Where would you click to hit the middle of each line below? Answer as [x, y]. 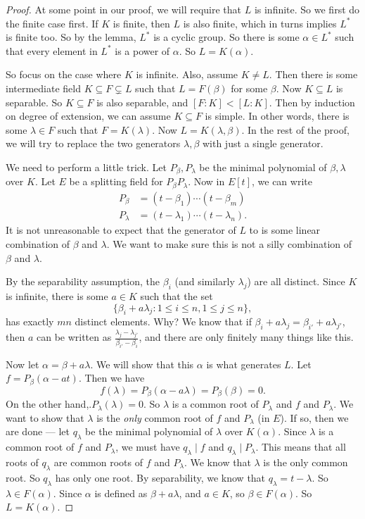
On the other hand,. [49, 404]
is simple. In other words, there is [277, 116]
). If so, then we [314, 417]
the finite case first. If [52, 23]
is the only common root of [155, 417]
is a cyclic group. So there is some [226, 37]
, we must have [148, 447]
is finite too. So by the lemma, [71, 37]
